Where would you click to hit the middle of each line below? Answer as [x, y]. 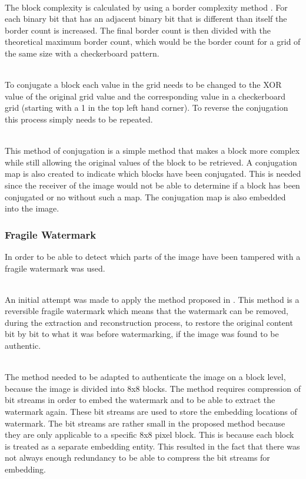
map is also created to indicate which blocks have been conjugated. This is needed [153, 174]
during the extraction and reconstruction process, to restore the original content [149, 322]
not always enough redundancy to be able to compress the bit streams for [137, 457]
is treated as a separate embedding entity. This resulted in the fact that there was [152, 446]
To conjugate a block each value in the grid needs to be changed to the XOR [143, 85]
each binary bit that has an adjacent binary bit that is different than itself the [146, 19]
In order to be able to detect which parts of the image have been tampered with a [153, 256]
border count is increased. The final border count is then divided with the [138, 30]
